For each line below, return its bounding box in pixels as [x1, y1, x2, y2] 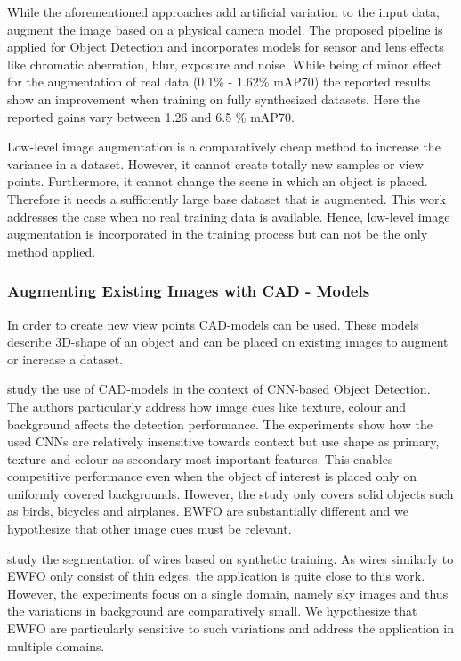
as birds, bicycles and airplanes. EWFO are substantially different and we [7, 502, 408, 520]
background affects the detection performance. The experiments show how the [7, 414, 433, 433]
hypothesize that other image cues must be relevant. [7, 519, 292, 538]
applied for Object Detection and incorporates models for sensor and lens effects [7, 37, 444, 56]
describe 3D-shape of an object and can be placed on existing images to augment [7, 332, 449, 351]
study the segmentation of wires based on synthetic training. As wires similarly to [7, 549, 454, 567]
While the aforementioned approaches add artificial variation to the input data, [7, 3, 441, 20]
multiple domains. [7, 636, 105, 655]
